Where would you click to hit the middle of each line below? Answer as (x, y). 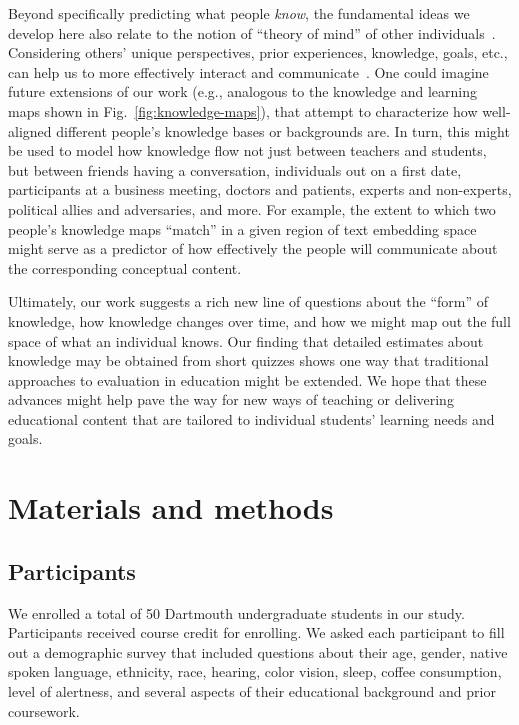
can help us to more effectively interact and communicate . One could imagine (248, 71)
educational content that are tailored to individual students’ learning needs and (251, 418)
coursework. (44, 710)
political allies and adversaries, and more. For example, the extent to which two (252, 208)
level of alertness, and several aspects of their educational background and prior (252, 691)
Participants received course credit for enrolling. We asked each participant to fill (256, 632)
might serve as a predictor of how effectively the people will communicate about (253, 248)
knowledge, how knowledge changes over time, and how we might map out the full (259, 320)
